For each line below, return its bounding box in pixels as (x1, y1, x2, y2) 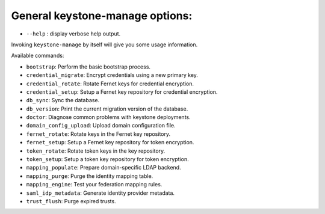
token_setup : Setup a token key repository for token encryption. (26, 156, 189, 163)
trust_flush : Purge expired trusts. (26, 197, 117, 204)
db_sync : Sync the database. (26, 97, 100, 104)
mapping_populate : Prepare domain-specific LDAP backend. (26, 164, 181, 171)
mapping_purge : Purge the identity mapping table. (26, 172, 153, 180)
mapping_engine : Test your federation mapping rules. (26, 181, 162, 188)
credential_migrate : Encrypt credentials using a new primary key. (26, 72, 199, 79)
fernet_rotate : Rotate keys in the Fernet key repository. (26, 130, 171, 138)
